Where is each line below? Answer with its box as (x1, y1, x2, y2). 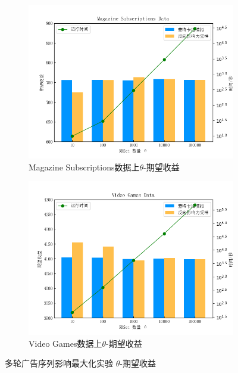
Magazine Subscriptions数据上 (29, 160, 140, 173)
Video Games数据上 (29, 337, 102, 349)
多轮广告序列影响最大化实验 (5, 357, 113, 369)
